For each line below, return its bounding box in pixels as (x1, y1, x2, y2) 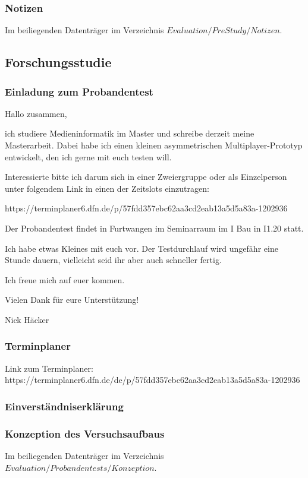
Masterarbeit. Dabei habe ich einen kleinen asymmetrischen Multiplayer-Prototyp (5, 139, 303, 151)
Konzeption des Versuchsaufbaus (5, 426, 165, 441)
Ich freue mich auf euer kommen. (5, 273, 125, 286)
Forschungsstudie (5, 53, 112, 71)
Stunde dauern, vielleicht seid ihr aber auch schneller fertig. (5, 254, 222, 266)
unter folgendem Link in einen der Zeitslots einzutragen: (5, 182, 209, 194)
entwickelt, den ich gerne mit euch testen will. (5, 150, 172, 163)
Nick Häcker (5, 313, 49, 325)
